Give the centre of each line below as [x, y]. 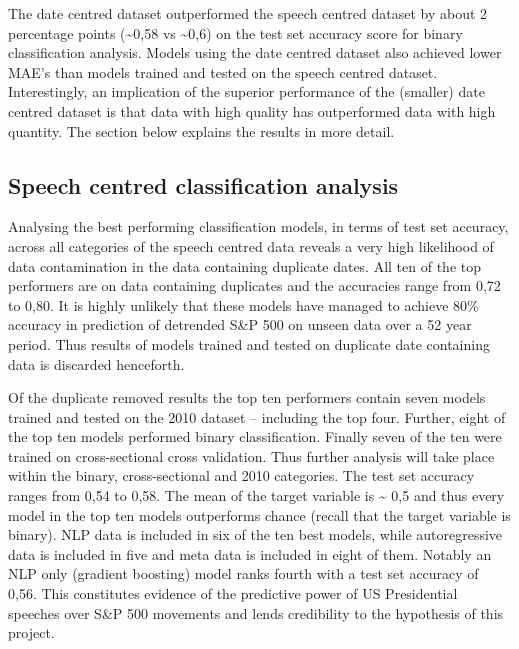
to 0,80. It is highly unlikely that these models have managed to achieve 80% [243, 304]
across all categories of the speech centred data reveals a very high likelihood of [251, 245]
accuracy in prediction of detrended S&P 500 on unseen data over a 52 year [240, 324]
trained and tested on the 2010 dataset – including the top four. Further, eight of [257, 416]
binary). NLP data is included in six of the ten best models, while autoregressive [255, 534]
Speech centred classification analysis [203, 184]
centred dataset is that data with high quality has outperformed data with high [252, 110]
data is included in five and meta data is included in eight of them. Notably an [250, 553]
